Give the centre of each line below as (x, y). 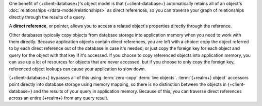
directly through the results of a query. (47, 17)
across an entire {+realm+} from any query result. (59, 98)
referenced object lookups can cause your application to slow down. (77, 69)
